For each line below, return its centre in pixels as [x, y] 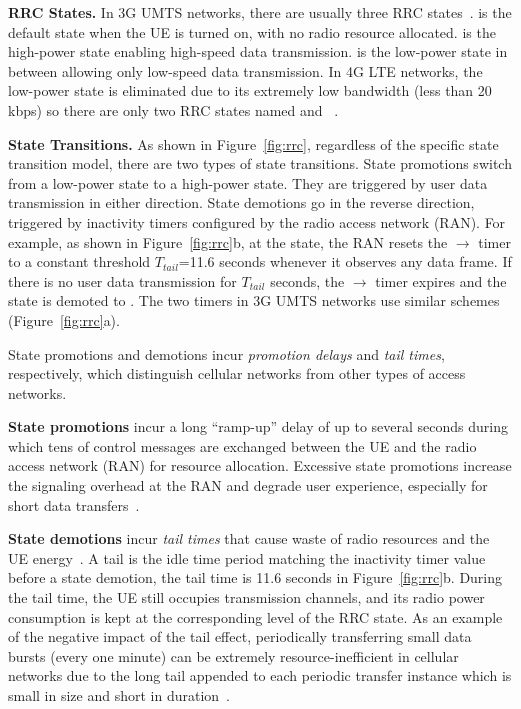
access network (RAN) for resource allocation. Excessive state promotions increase [260, 465]
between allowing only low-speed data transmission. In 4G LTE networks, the [245, 70]
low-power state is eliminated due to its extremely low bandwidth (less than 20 [250, 90]
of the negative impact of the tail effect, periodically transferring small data [240, 636]
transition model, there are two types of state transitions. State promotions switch [260, 163]
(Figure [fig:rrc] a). [64, 319]
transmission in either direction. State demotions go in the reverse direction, [241, 202]
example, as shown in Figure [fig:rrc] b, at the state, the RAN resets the [228, 241]
